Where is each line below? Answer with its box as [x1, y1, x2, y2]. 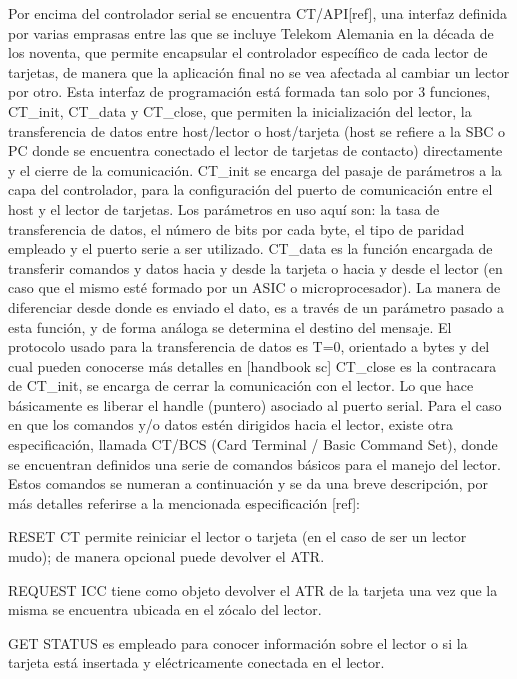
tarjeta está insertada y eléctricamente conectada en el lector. [8, 652, 385, 673]
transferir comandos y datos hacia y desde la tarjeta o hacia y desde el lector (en [8, 257, 503, 278]
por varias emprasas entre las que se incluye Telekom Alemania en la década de [8, 22, 494, 43]
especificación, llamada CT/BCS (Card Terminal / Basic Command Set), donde [8, 434, 498, 455]
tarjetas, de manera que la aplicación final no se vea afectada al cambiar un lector [8, 61, 510, 82]
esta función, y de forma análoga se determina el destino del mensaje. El [8, 316, 452, 337]
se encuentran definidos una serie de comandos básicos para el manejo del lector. [8, 453, 501, 474]
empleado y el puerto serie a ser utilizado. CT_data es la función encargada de [8, 238, 493, 259]
